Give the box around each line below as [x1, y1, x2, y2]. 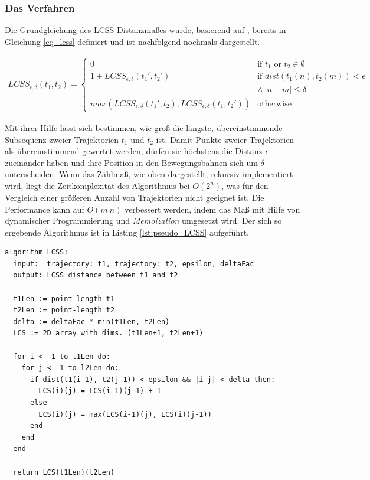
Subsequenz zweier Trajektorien [5, 133, 119, 145]
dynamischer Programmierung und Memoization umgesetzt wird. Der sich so [5, 214, 282, 227]
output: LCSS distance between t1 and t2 [13, 271, 178, 280]
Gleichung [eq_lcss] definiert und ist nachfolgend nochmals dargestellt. [5, 35, 260, 47]
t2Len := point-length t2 [13, 306, 115, 315]
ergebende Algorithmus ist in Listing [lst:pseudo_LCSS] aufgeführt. [5, 226, 249, 238]
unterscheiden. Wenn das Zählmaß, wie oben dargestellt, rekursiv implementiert [5, 168, 293, 180]
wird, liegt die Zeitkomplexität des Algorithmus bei [5, 179, 190, 191]
